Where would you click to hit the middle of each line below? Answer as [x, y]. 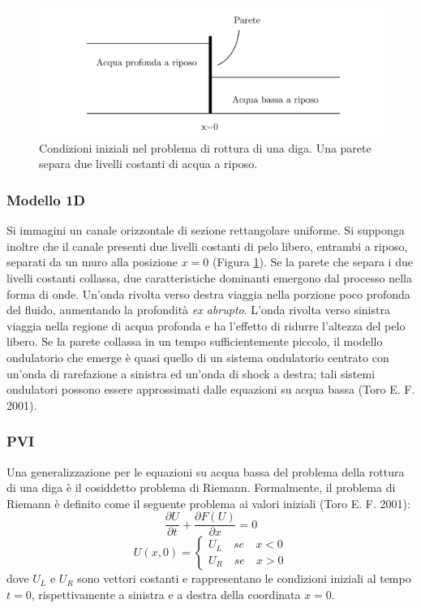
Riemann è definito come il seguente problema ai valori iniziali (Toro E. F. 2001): [208, 503]
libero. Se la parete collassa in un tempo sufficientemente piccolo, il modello [195, 341]
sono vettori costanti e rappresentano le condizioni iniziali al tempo [244, 578]
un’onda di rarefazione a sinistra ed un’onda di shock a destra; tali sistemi [191, 373]
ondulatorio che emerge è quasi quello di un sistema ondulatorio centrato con [198, 357]
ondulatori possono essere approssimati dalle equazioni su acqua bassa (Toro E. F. [211, 389]
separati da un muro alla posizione [92, 262]
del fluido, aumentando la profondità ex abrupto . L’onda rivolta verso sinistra [198, 310]
